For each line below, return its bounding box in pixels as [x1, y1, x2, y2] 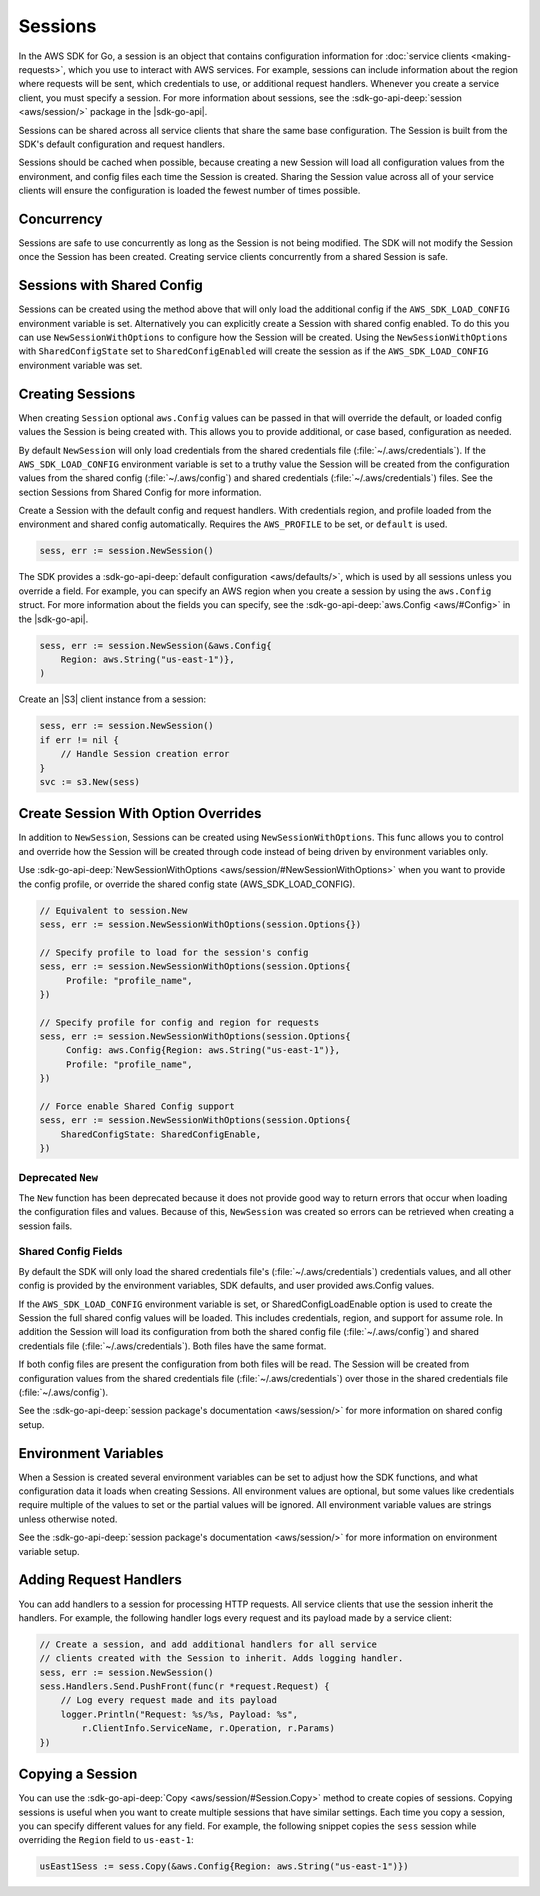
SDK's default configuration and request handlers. [18, 138, 225, 150]
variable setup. [18, 1545, 80, 1557]
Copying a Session [18, 1766, 138, 1783]
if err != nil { [39, 734, 120, 745]
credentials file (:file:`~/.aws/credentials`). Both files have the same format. [18, 1340, 327, 1352]
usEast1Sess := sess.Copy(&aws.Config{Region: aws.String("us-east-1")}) [39, 1861, 409, 1872]
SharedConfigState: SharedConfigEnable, [60, 1128, 262, 1140]
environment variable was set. [18, 359, 143, 371]
